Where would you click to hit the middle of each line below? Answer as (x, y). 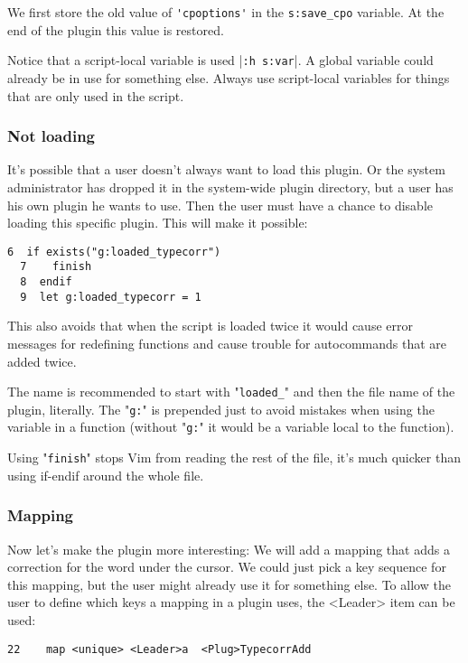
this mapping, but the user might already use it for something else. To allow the (229, 584)
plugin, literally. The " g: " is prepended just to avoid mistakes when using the (221, 409)
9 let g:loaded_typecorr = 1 (111, 297)
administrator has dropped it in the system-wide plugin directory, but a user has (230, 187)
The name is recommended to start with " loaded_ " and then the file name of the (231, 392)
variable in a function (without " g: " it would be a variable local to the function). (231, 427)
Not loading (51, 136)
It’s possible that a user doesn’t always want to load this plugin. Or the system (226, 169)
